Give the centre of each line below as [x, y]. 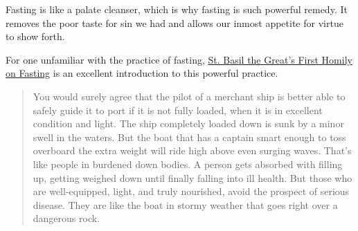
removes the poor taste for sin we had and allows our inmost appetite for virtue [174, 22]
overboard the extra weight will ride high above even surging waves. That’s [192, 150]
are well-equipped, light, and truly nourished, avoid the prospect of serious [191, 191]
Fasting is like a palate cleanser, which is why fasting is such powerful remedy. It [177, 9]
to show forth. [35, 36]
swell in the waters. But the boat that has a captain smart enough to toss [189, 137]
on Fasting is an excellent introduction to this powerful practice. [142, 73]
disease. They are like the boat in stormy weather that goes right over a [185, 204]
